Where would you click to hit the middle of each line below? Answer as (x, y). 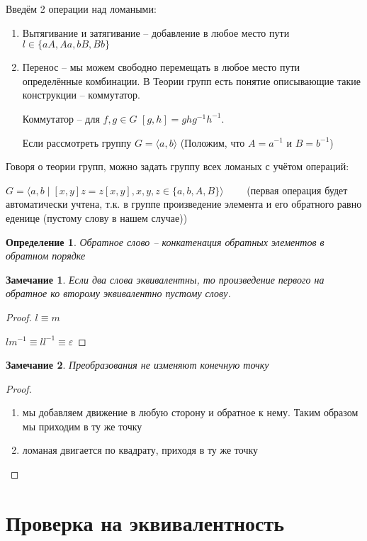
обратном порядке (46, 256)
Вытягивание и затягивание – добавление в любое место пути (156, 32)
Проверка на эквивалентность (145, 522)
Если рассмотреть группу (77, 142)
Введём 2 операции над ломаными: (81, 9)
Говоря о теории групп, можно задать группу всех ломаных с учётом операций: (177, 166)
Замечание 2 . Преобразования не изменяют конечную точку (137, 365)
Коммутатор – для (61, 118)
